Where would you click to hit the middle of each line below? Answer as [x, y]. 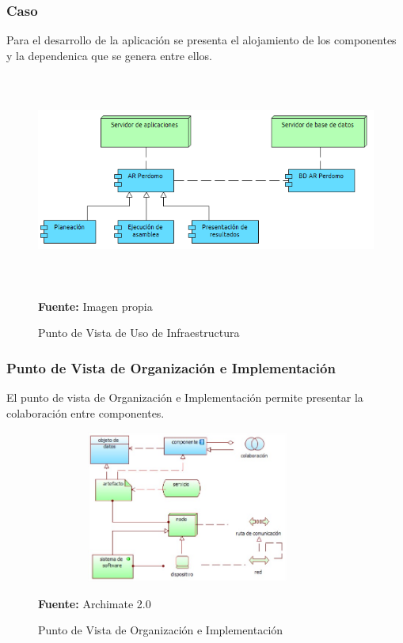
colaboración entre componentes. [86, 412]
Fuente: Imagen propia [95, 306]
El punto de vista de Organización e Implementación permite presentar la [185, 397]
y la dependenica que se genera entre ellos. [109, 55]
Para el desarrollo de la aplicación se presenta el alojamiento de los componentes [201, 40]
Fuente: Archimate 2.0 [95, 603]
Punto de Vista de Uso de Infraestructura [139, 333]
